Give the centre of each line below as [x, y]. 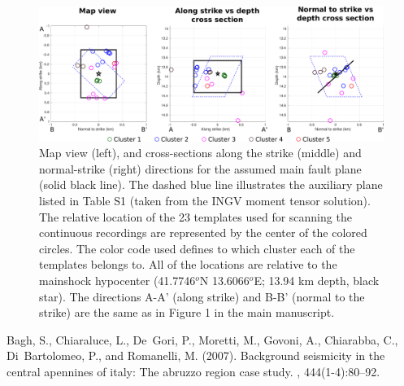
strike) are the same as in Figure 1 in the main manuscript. [187, 312]
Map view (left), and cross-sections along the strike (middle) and [200, 153]
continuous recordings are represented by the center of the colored [203, 232]
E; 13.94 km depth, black [317, 280]
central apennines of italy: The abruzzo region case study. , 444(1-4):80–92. [193, 371]
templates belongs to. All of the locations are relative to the [188, 264]
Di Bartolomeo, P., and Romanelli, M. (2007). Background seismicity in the [196, 355]
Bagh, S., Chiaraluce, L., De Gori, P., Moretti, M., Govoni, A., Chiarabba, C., [202, 339]
